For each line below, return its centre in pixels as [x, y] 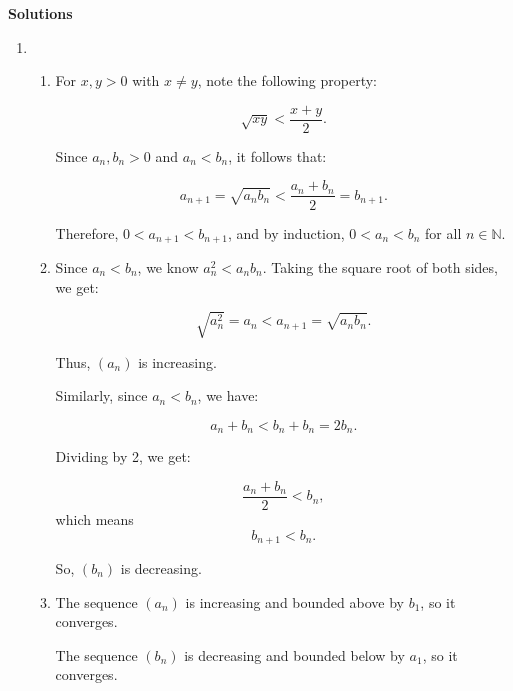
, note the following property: [287, 80]
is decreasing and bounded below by [294, 654]
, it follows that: [277, 155]
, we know [168, 266]
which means [94, 518]
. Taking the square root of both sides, [380, 266]
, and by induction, [286, 232]
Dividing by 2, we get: [123, 456]
